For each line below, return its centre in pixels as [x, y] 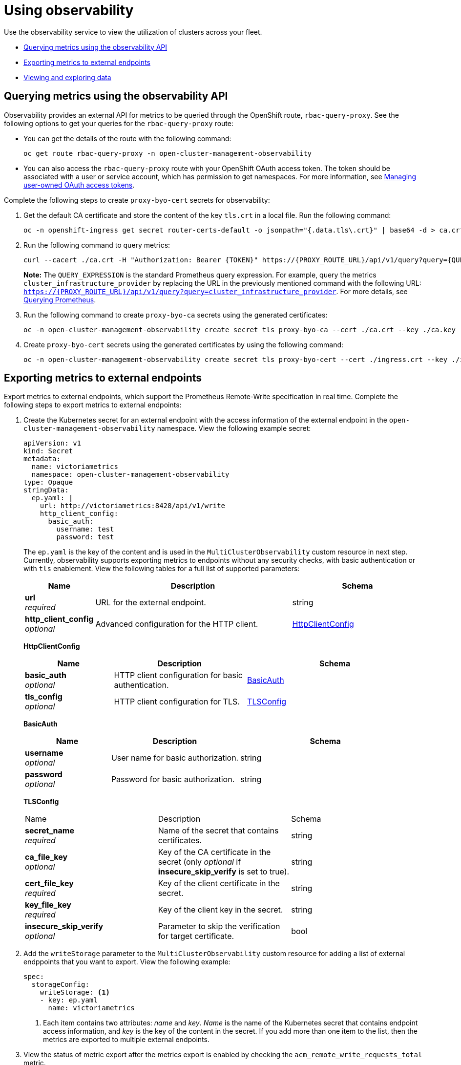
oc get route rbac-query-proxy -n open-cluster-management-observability [168, 153]
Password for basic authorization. [173, 779]
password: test [85, 537]
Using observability [69, 10]
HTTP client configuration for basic [178, 675]
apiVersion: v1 [52, 443]
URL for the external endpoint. [151, 603]
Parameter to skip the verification [219, 927]
